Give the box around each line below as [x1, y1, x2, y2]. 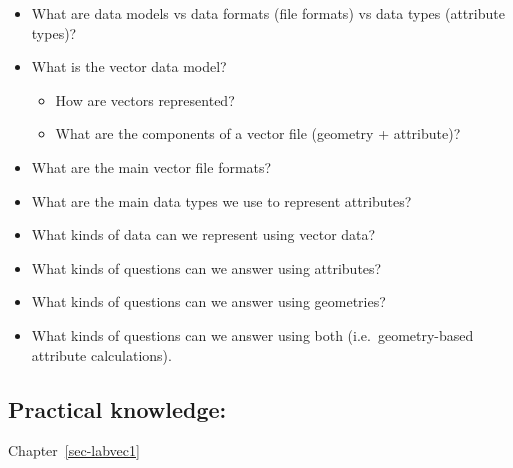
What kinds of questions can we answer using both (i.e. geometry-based [31, 324, 474, 345]
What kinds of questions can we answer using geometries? [31, 291, 386, 312]
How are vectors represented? [55, 89, 235, 110]
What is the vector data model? [31, 56, 227, 77]
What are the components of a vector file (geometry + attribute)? [55, 123, 461, 144]
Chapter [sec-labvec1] [8, 440, 140, 461]
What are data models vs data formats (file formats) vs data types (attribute [31, 3, 505, 23]
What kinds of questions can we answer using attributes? [31, 257, 382, 278]
